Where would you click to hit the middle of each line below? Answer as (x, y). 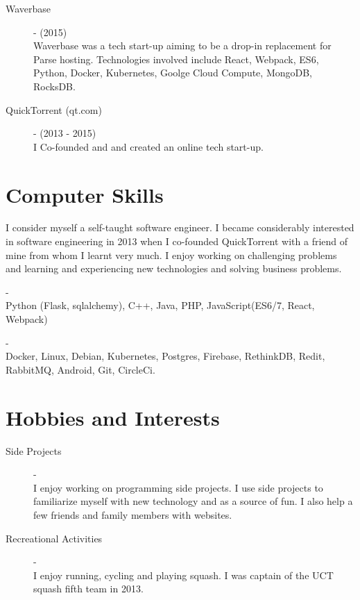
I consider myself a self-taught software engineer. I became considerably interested (180, 227)
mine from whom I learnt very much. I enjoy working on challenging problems (171, 255)
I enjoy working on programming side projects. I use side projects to (178, 487)
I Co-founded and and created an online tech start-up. (148, 146)
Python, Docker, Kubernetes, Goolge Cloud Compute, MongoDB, (173, 73)
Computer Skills (85, 194)
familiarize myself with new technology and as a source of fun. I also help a (193, 501)
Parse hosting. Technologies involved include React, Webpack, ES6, (176, 59)
